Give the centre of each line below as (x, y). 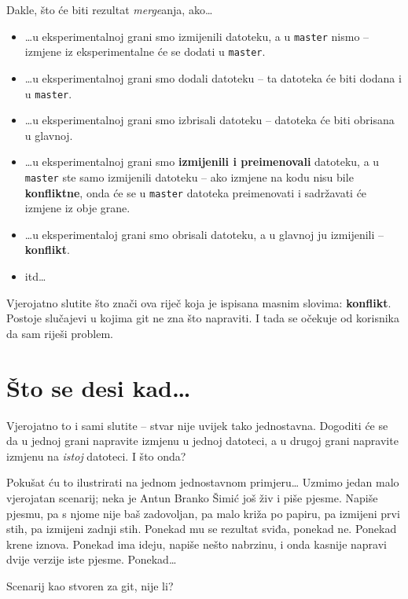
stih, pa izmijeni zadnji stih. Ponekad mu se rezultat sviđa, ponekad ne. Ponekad (202, 529)
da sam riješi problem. (60, 333)
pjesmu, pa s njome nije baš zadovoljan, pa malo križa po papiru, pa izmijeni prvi (203, 513)
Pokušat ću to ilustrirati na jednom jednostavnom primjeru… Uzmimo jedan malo (203, 482)
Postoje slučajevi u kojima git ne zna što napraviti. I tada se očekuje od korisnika (203, 318)
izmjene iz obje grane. (77, 208)
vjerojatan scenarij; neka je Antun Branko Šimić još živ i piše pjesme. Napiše (192, 497)
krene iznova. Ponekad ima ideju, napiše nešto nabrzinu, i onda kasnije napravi (197, 544)
